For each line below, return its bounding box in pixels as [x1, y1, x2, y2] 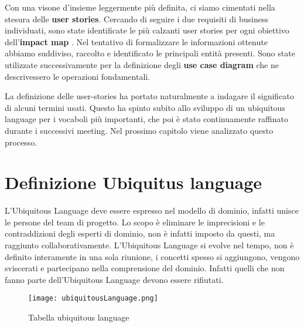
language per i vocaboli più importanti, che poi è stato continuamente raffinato [5, 113, 288, 125]
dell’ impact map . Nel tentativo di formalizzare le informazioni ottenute [5, 35, 268, 48]
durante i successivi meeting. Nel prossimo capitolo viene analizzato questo [5, 124, 274, 136]
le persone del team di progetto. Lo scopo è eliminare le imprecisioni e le [5, 215, 265, 228]
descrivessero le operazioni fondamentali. [5, 70, 151, 82]
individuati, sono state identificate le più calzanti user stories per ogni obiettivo [5, 24, 289, 36]
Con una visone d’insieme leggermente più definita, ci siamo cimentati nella [5, 1, 275, 13]
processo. [5, 136, 37, 148]
